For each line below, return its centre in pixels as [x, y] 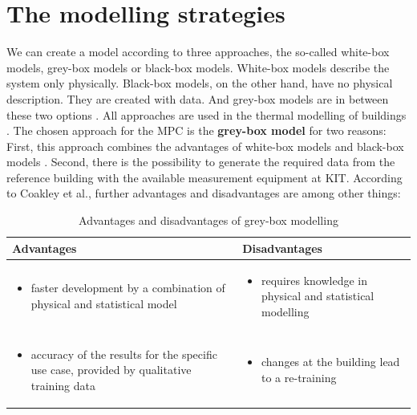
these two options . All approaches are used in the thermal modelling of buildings [206, 114]
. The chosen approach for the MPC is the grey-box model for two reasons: [196, 130]
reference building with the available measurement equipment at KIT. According [204, 177]
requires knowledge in [315, 280]
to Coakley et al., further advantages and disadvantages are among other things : [204, 193]
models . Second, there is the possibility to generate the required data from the [201, 162]
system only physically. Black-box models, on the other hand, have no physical [200, 83]
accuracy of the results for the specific [124, 354]
